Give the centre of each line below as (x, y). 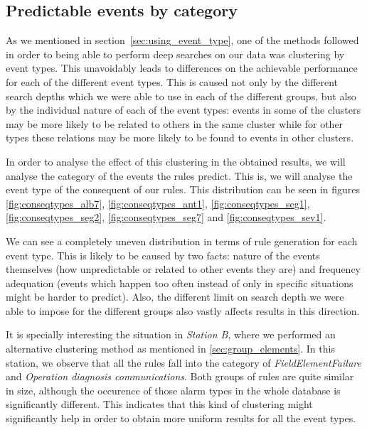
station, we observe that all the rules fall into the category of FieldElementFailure (183, 362)
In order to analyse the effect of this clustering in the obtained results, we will (176, 161)
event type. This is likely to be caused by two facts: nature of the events (163, 255)
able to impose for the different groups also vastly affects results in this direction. (183, 310)
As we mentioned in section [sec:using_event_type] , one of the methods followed (182, 40)
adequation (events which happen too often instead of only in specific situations (180, 283)
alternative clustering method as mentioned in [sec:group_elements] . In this (170, 349)
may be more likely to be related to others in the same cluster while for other (175, 123)
